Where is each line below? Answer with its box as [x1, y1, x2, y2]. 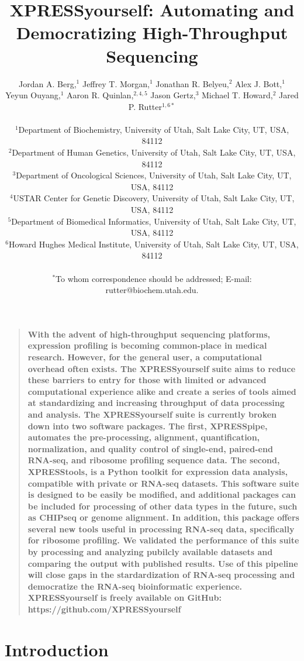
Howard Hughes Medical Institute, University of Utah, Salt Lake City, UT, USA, [9, 237, 299, 250]
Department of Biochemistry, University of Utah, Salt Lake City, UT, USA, [18, 123, 289, 135]
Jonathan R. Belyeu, [156, 77, 229, 89]
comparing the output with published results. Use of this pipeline [27, 557, 298, 569]
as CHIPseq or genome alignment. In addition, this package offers [27, 511, 299, 524]
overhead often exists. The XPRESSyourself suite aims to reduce [27, 362, 296, 374]
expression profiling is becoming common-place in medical [27, 339, 267, 352]
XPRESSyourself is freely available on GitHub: [27, 591, 222, 604]
